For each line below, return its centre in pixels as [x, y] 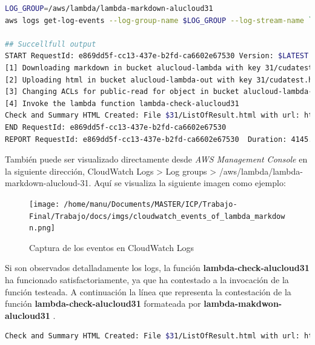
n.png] [42, 228]
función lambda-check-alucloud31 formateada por [103, 303]
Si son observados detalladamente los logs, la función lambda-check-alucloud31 [157, 268]
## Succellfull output [51, 44]
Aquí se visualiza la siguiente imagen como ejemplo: [190, 183]
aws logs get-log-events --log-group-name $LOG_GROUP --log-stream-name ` [159, 20]
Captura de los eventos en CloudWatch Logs [111, 247]
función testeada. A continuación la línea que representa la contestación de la [148, 291]
